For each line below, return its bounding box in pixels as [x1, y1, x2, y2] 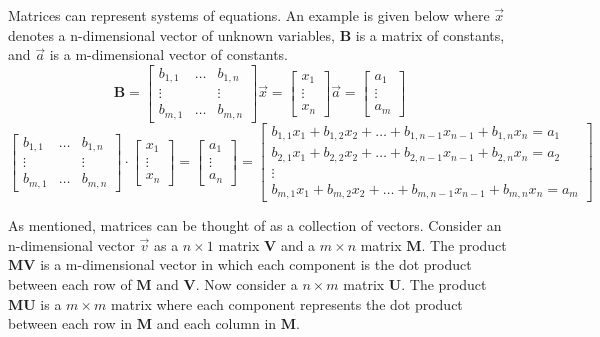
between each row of [8, 274, 132, 295]
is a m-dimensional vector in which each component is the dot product [40, 254, 472, 275]
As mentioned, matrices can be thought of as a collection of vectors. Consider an [8, 215, 502, 236]
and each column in [156, 313, 277, 334]
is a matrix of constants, [355, 24, 505, 45]
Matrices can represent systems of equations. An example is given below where [8, 5, 490, 25]
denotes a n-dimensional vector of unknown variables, [8, 24, 335, 45]
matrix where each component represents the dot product [110, 293, 463, 314]
